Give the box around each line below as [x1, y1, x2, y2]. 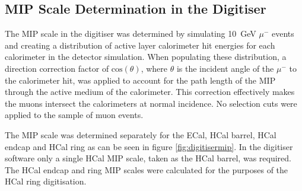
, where [141, 62, 167, 74]
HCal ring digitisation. [5, 175, 87, 187]
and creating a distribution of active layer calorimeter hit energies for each [5, 39, 275, 51]
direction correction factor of [5, 62, 109, 74]
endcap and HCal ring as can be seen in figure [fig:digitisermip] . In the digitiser [5, 140, 293, 152]
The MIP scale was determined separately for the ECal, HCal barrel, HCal [5, 128, 276, 141]
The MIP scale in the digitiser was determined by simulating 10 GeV [5, 27, 256, 40]
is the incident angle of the [176, 62, 274, 74]
